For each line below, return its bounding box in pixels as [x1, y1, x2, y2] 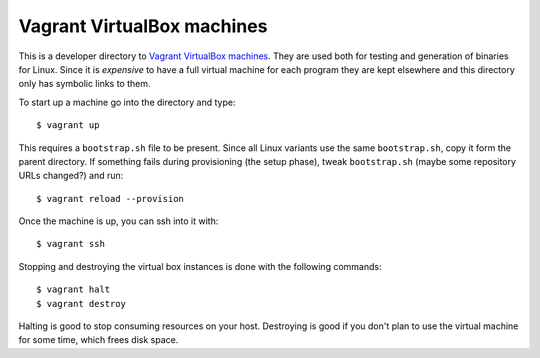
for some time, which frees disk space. [18, 334, 179, 346]
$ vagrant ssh [36, 238, 105, 250]
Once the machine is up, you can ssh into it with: [18, 215, 219, 227]
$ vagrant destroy [36, 298, 127, 309]
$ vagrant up [36, 120, 100, 131]
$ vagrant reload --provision [36, 193, 185, 204]
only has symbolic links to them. [18, 78, 151, 90]
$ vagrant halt [36, 284, 111, 295]
